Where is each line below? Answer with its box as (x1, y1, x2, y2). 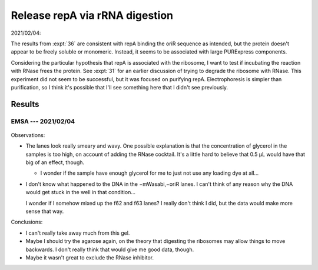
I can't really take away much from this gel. (25, 229, 130, 236)
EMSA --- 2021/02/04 (11, 117, 75, 125)
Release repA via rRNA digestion (11, 9, 174, 22)
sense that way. (25, 208, 64, 215)
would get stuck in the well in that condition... (25, 189, 135, 196)
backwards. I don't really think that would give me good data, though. (25, 246, 194, 253)
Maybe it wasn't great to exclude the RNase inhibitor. (25, 254, 154, 261)
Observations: (11, 131, 45, 138)
